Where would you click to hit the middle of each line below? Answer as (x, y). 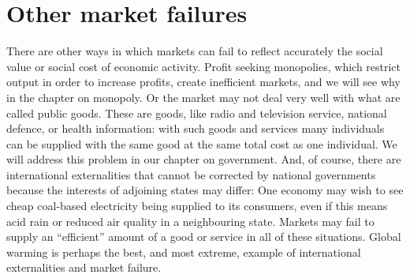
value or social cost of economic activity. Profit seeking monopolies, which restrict (204, 66)
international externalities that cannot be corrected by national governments (191, 174)
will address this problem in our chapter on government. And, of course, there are (204, 159)
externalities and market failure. (84, 267)
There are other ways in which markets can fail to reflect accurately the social (195, 51)
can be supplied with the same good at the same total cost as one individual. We (202, 143)
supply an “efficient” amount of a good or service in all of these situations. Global (204, 237)
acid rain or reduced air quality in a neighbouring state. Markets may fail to (190, 221)
